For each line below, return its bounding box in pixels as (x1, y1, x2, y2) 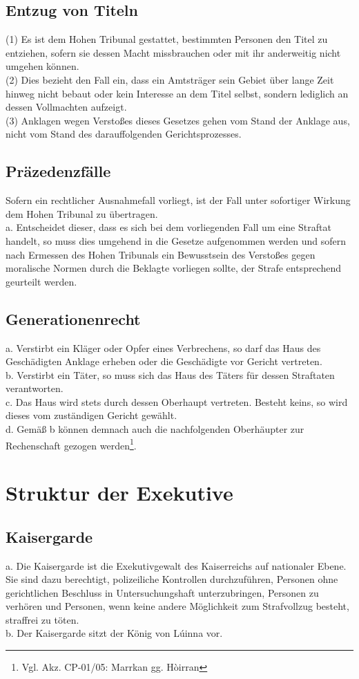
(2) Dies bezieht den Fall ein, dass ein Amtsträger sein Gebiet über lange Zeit (6, 72, 334, 86)
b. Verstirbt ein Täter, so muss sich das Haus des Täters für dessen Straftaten (6, 367, 335, 382)
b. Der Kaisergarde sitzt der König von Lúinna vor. (6, 626, 223, 640)
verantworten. (6, 381, 64, 396)
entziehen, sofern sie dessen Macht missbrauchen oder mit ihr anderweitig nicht (6, 45, 341, 59)
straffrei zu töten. (6, 612, 79, 626)
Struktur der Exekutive (6, 478, 233, 507)
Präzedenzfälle (6, 160, 111, 182)
